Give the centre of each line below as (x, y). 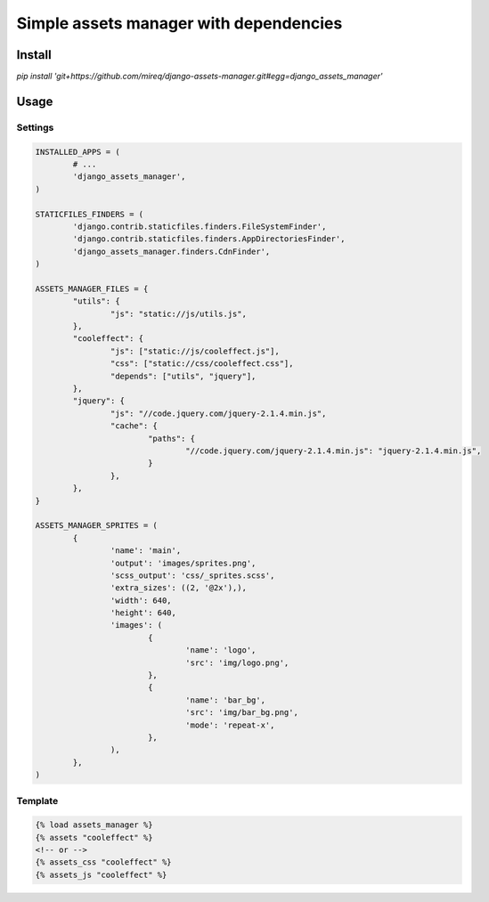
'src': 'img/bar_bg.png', (242, 713)
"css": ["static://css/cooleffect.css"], (202, 364)
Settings (35, 127)
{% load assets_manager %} (94, 825)
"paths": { (171, 438)
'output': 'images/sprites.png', (183, 563)
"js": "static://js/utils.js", (178, 313)
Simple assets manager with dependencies (179, 23)
